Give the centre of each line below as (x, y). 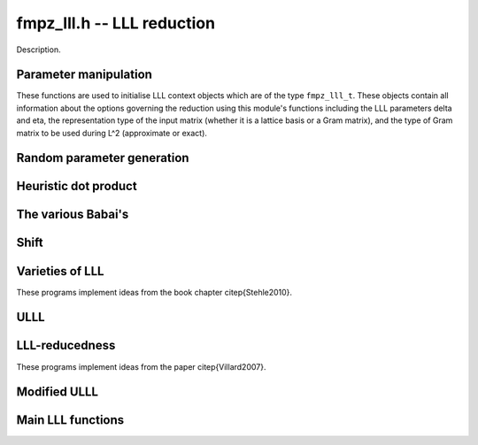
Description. (39, 50)
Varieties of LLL (60, 271)
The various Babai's (73, 215)
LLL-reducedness (66, 345)
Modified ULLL (58, 392)
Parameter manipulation (84, 75)
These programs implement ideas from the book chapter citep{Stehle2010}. (154, 292)
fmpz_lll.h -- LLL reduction (116, 23)
